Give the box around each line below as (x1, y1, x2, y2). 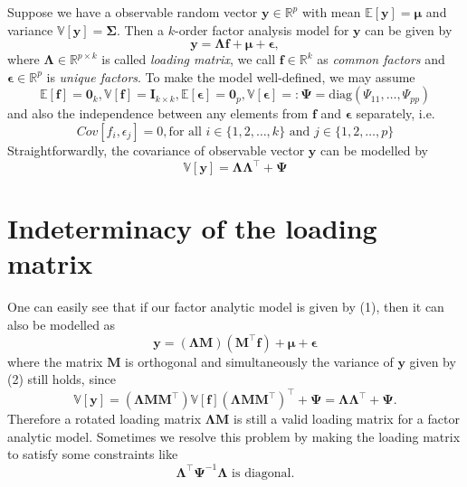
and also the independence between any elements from (7, 104, 309, 123)
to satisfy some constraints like (7, 445, 178, 464)
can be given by (365, 20, 453, 39)
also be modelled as (7, 314, 116, 333)
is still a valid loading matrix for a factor (233, 409, 460, 428)
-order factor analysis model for (174, 20, 349, 39)
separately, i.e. (356, 104, 435, 123)
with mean (301, 3, 361, 21)
